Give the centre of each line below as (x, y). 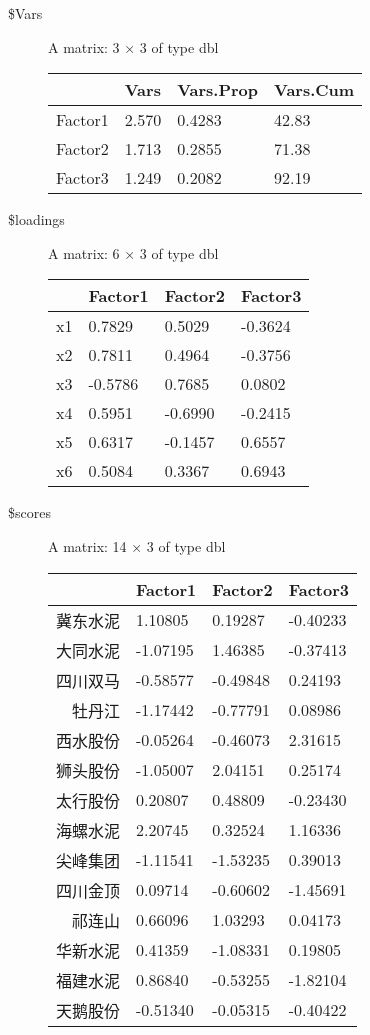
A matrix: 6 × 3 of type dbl (133, 252)
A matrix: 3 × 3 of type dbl (133, 46)
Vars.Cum (314, 90)
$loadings (36, 219)
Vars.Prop (218, 90)
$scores (29, 512)
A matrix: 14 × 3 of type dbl (137, 545)
